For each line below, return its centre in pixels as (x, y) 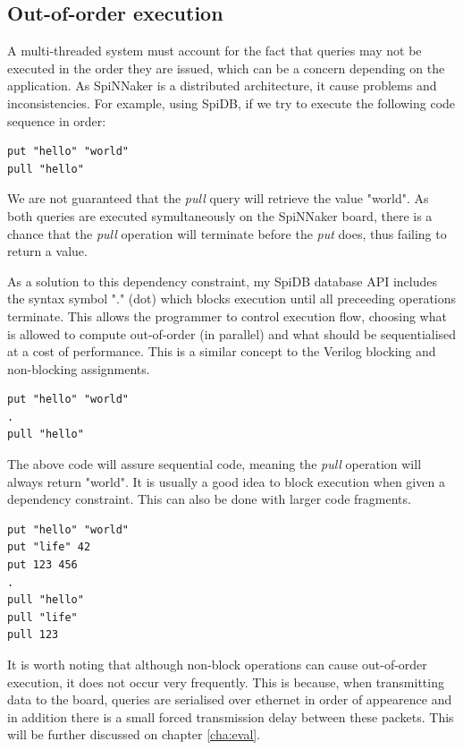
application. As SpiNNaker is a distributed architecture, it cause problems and (222, 85)
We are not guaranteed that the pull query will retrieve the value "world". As (218, 198)
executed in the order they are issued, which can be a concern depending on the (226, 68)
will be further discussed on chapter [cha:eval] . (134, 734)
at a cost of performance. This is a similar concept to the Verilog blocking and (222, 351)
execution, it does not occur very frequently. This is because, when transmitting (226, 682)
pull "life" (42, 617)
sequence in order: (57, 120)
